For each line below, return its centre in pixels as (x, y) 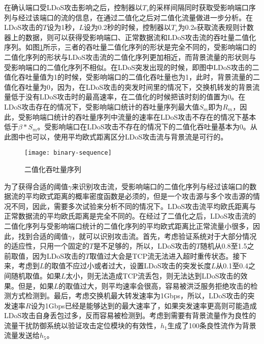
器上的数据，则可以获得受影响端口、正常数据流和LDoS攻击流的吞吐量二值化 (130, 37)
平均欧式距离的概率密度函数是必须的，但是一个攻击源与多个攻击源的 (139, 196)
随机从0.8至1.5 (224, 246)
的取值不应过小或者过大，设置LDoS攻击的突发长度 (128, 266)
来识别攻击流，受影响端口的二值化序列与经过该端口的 (161, 186)
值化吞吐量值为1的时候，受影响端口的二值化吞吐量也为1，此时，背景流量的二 (132, 77)
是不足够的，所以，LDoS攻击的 (145, 246)
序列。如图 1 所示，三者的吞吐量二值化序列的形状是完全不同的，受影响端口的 (130, 47)
